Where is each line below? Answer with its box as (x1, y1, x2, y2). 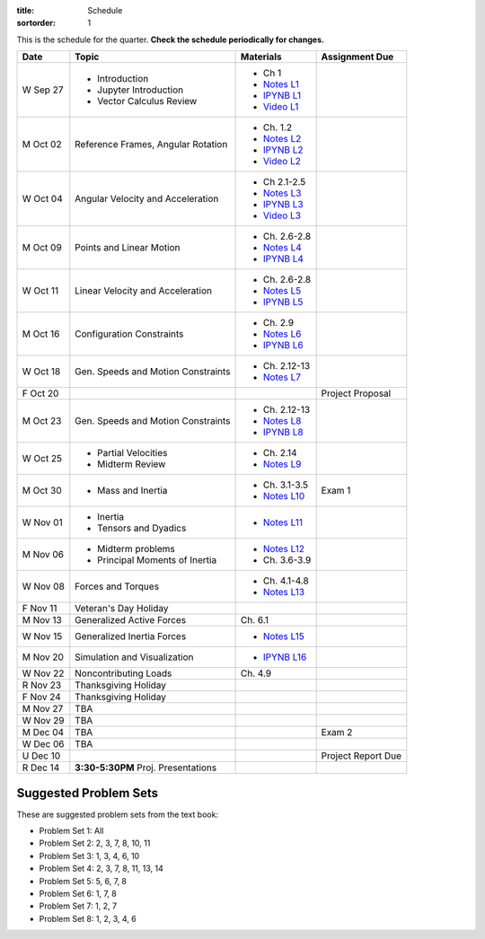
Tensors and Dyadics (97, 522, 187, 534)
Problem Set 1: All (39, 826, 104, 837)
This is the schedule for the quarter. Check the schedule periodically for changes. (16, 34, 325, 45)
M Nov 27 (22, 703, 64, 715)
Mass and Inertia (97, 485, 168, 497)
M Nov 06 (22, 548, 65, 561)
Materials (240, 50, 282, 63)
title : (16, 5, 35, 15)
